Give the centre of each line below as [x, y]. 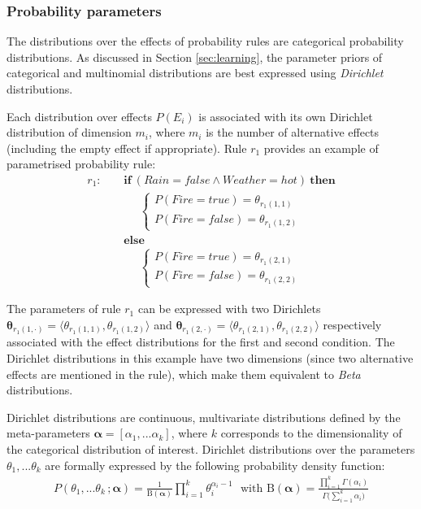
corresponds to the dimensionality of [311, 433]
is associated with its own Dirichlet [286, 116]
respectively [352, 324]
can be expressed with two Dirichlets [229, 309]
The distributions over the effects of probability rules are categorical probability [205, 41]
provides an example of [321, 148]
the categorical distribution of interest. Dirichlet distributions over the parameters [211, 448]
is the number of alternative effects [293, 132]
